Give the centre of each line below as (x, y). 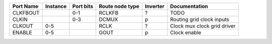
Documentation (189, 6)
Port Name (25, 6)
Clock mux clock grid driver (203, 26)
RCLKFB (109, 13)
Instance (56, 6)
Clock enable (186, 32)
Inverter (155, 6)
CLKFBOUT (26, 13)
